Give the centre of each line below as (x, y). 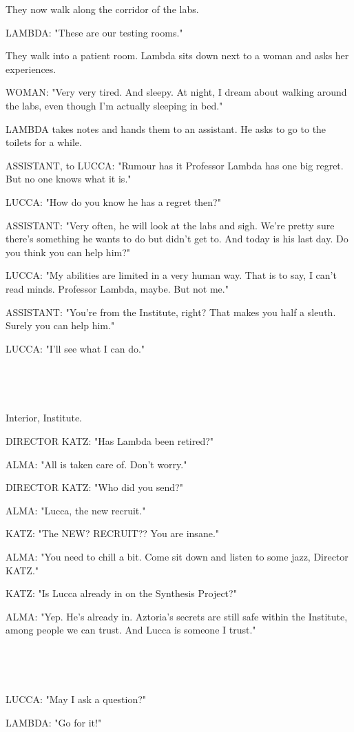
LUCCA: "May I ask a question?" (76, 699)
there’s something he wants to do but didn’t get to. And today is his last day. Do (177, 239)
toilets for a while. (44, 142)
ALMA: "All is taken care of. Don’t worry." (96, 464)
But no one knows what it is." (69, 179)
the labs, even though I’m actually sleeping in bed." (114, 105)
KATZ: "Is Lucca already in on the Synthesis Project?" (121, 593)
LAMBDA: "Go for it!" (54, 722)
